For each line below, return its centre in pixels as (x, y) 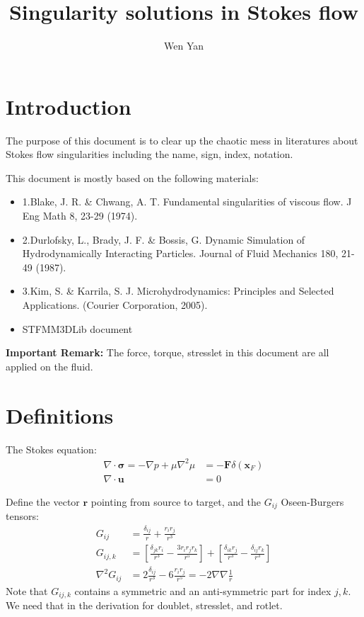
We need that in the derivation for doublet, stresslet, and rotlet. (144, 605)
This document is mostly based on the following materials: (132, 177)
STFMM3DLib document (77, 328)
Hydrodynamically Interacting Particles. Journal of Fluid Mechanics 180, (180, 253)
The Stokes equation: (51, 449)
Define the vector (43, 501)
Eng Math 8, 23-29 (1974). (80, 216)
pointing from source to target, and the (176, 501)
